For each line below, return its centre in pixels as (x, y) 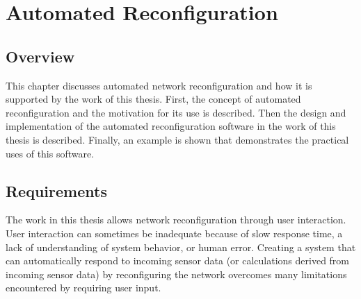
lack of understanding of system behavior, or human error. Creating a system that (181, 247)
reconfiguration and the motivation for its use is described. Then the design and (176, 112)
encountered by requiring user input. (83, 288)
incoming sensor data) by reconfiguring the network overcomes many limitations (176, 274)
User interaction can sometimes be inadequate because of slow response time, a (174, 233)
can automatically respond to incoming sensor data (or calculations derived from (178, 260)
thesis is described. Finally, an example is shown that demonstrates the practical (177, 139)
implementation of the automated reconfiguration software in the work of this (171, 126)
